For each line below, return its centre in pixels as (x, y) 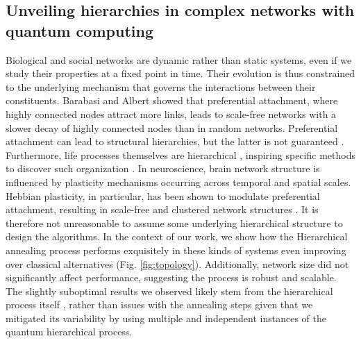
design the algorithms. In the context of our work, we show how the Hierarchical (177, 236)
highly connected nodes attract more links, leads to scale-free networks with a (171, 114)
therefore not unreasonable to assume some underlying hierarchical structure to (174, 223)
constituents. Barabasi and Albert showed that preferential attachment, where (172, 100)
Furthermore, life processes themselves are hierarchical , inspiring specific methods (180, 154)
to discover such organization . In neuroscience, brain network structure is (163, 168)
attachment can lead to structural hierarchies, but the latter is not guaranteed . (175, 141)
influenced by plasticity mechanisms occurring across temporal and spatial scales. (178, 182)
